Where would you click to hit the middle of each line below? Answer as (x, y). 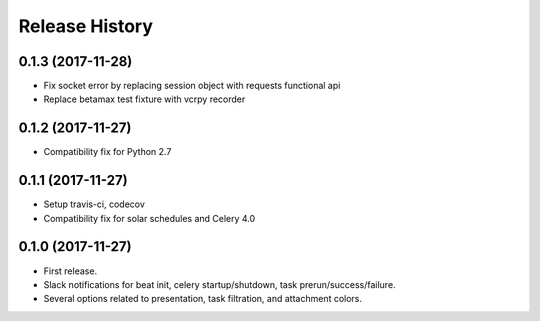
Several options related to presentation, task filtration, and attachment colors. (203, 299)
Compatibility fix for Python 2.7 (107, 152)
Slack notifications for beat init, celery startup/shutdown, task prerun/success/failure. (219, 284)
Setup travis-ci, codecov (94, 204)
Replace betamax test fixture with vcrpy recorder (144, 99)
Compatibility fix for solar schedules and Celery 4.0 (149, 218)
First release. (70, 271)
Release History (86, 26)
